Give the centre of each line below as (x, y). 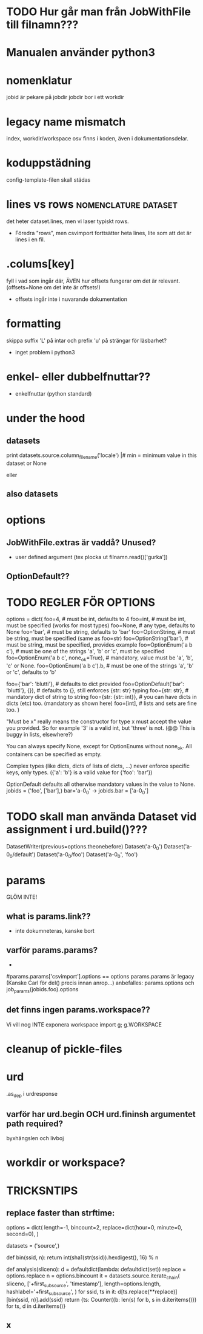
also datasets (32, 494)
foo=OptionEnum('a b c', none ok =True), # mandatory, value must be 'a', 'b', (100, 658)
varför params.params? (52, 950)
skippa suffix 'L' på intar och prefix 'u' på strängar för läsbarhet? (86, 340)
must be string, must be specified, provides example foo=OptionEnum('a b (99, 645)
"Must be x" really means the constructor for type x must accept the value (99, 721)
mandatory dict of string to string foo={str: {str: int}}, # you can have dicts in (101, 697)
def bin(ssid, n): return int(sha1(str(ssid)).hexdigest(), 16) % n (82, 1257)
